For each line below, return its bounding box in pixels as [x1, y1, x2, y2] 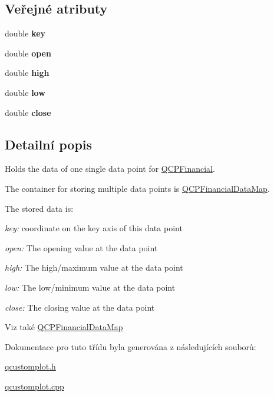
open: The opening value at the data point [5, 241, 158, 254]
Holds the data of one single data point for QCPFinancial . [5, 162, 215, 175]
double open [5, 46, 51, 59]
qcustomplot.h [5, 360, 56, 372]
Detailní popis [5, 135, 93, 153]
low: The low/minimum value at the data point [5, 281, 176, 293]
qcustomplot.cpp [5, 380, 64, 392]
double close [5, 106, 51, 118]
